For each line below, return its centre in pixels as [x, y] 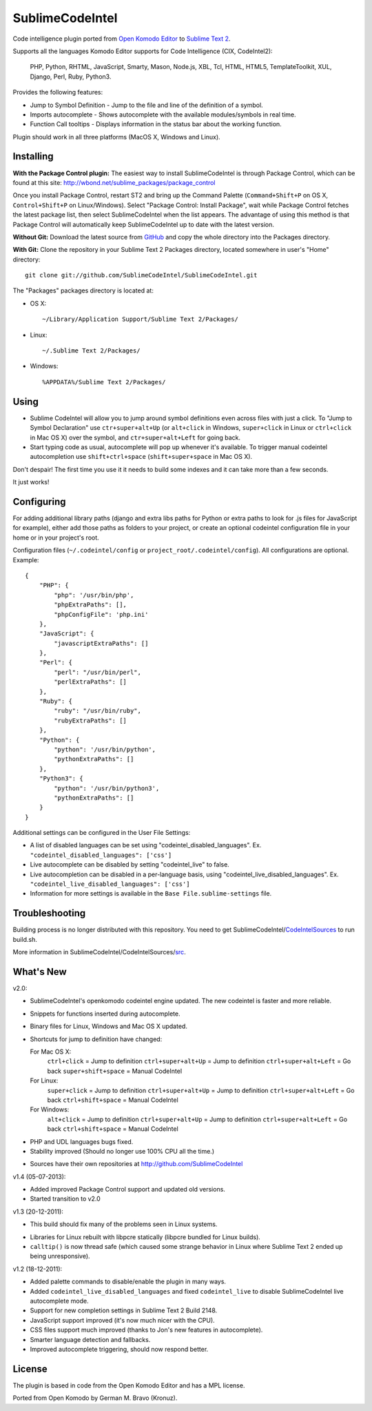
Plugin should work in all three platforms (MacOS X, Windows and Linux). [116, 137]
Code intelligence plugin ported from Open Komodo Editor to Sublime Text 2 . [122, 39]
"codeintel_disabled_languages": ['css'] [101, 855]
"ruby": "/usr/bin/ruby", [97, 711]
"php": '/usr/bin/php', [94, 595]
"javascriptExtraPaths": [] [101, 643]
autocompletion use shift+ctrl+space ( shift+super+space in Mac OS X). [141, 457]
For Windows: [50, 1109]
